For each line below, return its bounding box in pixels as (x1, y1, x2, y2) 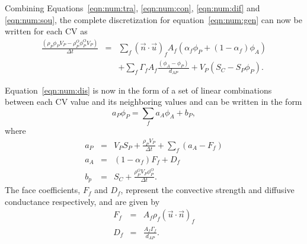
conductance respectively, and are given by (5, 195, 160, 207)
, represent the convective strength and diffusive (120, 184, 295, 196)
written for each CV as (5, 25, 88, 37)
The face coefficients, (5, 184, 81, 196)
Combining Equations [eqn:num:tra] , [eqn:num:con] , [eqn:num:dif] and (5, 2, 260, 14)
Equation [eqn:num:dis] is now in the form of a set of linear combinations (5, 84, 272, 96)
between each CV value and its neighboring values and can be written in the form (5, 95, 302, 108)
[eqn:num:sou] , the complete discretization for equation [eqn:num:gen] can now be (5, 13, 302, 25)
